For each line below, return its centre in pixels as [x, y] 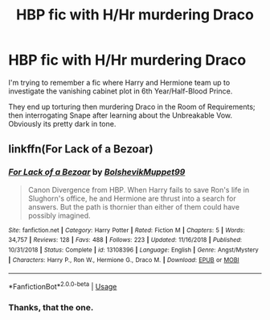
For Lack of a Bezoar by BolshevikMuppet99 [97, 172]
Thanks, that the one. [51, 307]
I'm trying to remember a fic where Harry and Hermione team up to [119, 82]
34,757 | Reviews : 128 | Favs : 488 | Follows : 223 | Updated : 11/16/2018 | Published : [125, 240]
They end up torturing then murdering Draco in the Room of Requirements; [132, 106]
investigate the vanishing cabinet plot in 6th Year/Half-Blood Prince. [121, 91]
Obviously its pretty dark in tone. [62, 123]
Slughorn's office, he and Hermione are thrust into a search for [132, 198]
